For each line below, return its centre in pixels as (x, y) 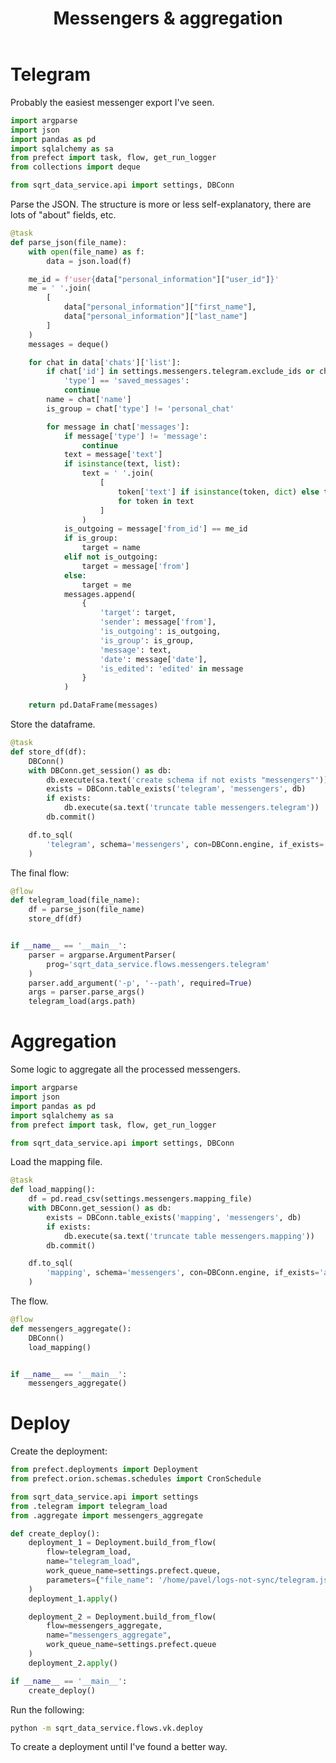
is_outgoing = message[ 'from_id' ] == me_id (155, 529)
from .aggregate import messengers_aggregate (106, 1515)
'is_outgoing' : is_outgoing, (160, 632)
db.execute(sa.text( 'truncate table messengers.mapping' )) (189, 1236)
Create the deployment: (59, 1451)
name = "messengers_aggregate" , (109, 1635)
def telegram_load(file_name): (75, 900)
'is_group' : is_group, (147, 640)
